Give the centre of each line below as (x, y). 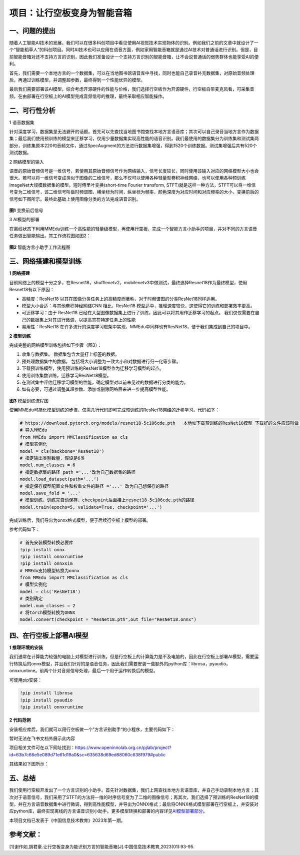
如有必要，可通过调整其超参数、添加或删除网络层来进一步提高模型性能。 (96, 389)
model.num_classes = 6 (47, 465)
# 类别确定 (31, 599)
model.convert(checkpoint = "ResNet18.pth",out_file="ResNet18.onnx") (108, 620)
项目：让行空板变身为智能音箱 (71, 13)
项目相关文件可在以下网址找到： (42, 747)
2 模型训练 (20, 336)
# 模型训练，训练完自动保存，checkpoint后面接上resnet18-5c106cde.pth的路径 (107, 500)
